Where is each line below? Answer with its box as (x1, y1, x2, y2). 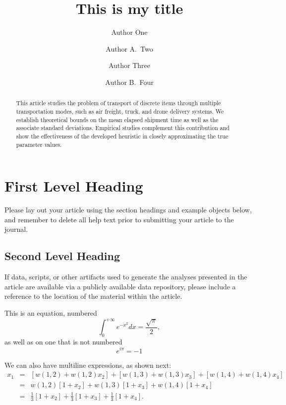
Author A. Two (106, 43, 153, 54)
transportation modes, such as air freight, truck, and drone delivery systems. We (16, 107, 224, 115)
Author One (111, 27, 148, 37)
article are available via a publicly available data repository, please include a (4, 281, 236, 291)
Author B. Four (105, 76, 154, 87)
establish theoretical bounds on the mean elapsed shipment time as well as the (16, 115, 219, 124)
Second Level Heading (4, 248, 120, 264)
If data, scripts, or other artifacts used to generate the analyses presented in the (4, 271, 247, 282)
